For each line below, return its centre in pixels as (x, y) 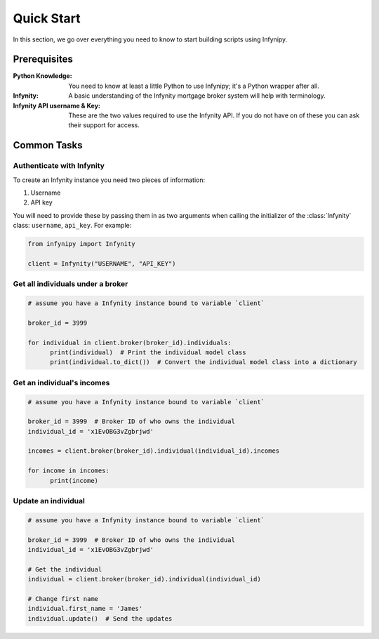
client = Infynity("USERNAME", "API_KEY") (102, 263)
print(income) (74, 480)
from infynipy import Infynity (82, 244)
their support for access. (104, 125)
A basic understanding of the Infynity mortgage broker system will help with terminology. (197, 96)
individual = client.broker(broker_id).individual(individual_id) (144, 579)
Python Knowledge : (43, 76)
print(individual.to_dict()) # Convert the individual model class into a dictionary (204, 362)
